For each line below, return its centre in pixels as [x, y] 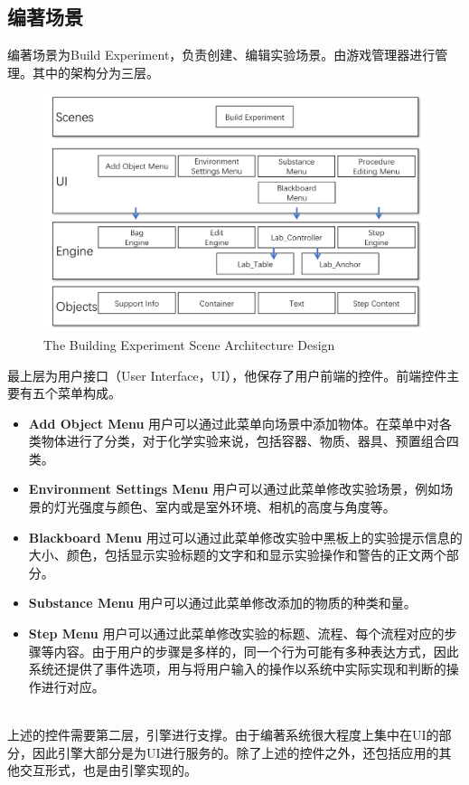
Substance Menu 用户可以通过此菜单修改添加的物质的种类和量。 [222, 603]
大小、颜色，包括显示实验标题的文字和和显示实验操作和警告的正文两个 [237, 555]
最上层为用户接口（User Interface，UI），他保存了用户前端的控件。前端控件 [227, 375]
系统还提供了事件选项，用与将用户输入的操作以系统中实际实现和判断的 [237, 669]
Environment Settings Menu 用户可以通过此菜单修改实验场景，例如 [234, 489]
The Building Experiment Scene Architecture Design [189, 344]
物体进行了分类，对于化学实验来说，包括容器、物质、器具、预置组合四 [250, 441]
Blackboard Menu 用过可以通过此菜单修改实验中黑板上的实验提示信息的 [245, 537]
